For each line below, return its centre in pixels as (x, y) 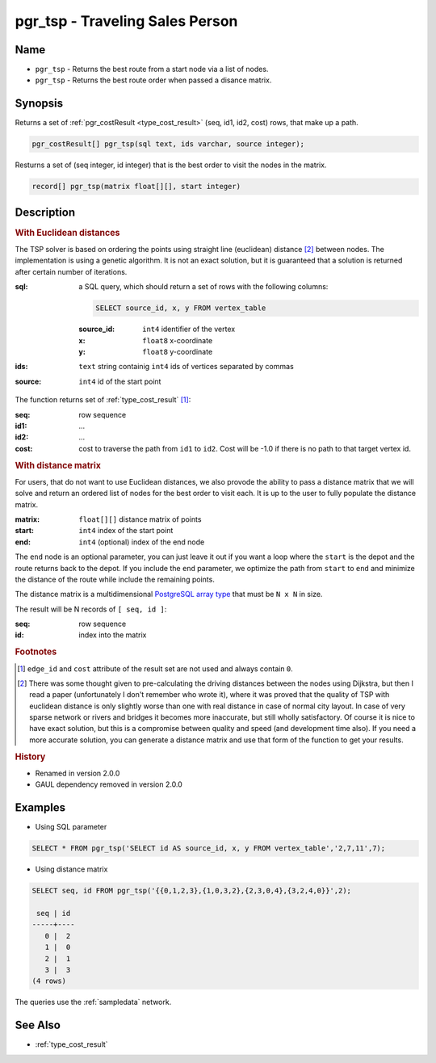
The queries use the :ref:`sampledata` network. (93, 1002)
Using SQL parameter (71, 827)
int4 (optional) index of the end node (142, 542)
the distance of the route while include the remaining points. (115, 579)
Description (45, 212)
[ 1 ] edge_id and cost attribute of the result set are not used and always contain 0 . (155, 668)
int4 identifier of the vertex (189, 329)
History (30, 757)
